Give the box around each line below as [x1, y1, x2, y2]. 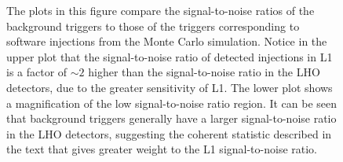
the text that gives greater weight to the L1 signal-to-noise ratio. [6, 141, 318, 157]
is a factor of [6, 64, 68, 80]
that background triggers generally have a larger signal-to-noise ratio [6, 110, 337, 127]
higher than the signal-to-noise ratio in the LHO [88, 64, 320, 80]
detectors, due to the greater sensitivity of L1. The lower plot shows [6, 79, 333, 95]
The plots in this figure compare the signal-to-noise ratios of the [6, 2, 315, 18]
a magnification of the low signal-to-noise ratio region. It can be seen [6, 94, 338, 111]
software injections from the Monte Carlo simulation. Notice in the [6, 33, 327, 50]
